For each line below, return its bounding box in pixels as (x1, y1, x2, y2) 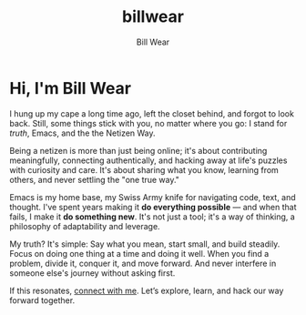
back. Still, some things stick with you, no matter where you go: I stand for (9, 117, 288, 128)
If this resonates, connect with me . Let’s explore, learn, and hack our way (9, 285, 284, 296)
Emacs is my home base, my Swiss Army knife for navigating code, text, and (9, 191, 296, 202)
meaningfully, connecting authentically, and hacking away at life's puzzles (9, 155, 288, 166)
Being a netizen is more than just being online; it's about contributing (9, 145, 268, 156)
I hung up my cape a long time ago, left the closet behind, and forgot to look (9, 107, 294, 119)
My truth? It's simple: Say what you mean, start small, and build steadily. (9, 239, 280, 249)
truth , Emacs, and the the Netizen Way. (9, 127, 157, 138)
